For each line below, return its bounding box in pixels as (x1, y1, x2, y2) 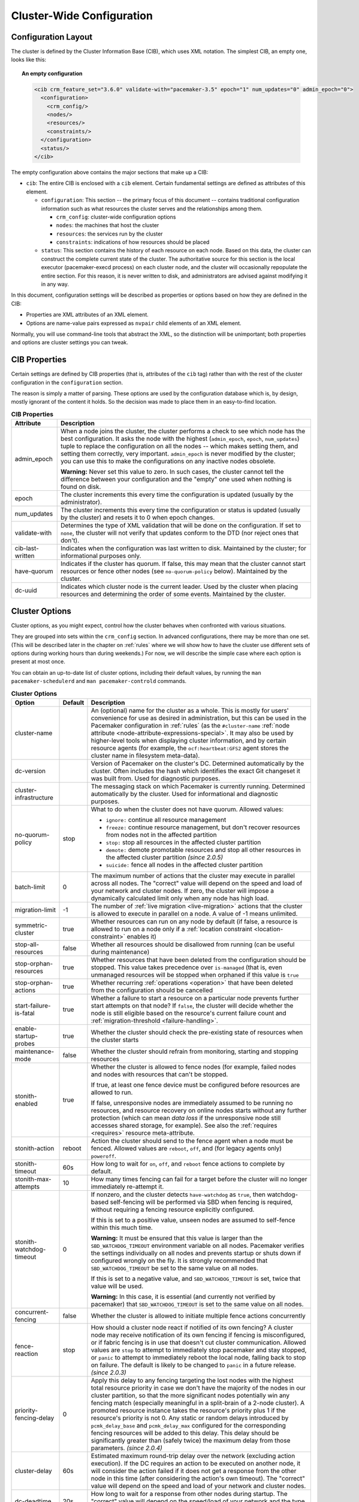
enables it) (126, 932, 157, 940)
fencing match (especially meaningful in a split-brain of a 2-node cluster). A (90, 1399, 305, 1407)
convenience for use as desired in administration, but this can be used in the (90, 714, 307, 722)
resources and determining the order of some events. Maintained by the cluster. (60, 590, 286, 598)
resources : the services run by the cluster (56, 230, 163, 237)
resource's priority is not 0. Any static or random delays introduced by (90, 1414, 289, 1422)
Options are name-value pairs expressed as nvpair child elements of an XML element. (26, 319, 242, 327)
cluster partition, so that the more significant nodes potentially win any (90, 1391, 290, 1399)
